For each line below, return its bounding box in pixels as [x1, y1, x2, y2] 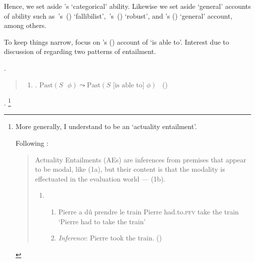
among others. [4, 20, 47, 30]
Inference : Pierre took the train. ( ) [58, 233, 162, 243]
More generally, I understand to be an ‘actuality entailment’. [15, 121, 197, 131]
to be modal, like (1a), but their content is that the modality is [35, 164, 225, 174]
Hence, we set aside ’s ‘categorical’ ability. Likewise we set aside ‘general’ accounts [4, 1, 251, 11]
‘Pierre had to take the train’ [58, 216, 146, 226]
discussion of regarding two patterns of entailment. [4, 46, 156, 56]
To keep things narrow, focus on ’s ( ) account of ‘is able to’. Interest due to [4, 36, 229, 47]
